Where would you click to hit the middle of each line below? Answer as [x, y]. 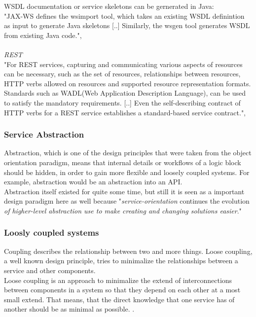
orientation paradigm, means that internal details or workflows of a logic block [123, 162]
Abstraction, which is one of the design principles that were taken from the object [128, 153]
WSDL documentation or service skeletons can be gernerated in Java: [109, 6]
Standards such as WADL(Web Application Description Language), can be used [125, 93]
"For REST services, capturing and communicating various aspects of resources [123, 64]
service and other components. [50, 270]
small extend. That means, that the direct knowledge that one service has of [119, 299]
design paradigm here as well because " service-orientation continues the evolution [127, 201]
